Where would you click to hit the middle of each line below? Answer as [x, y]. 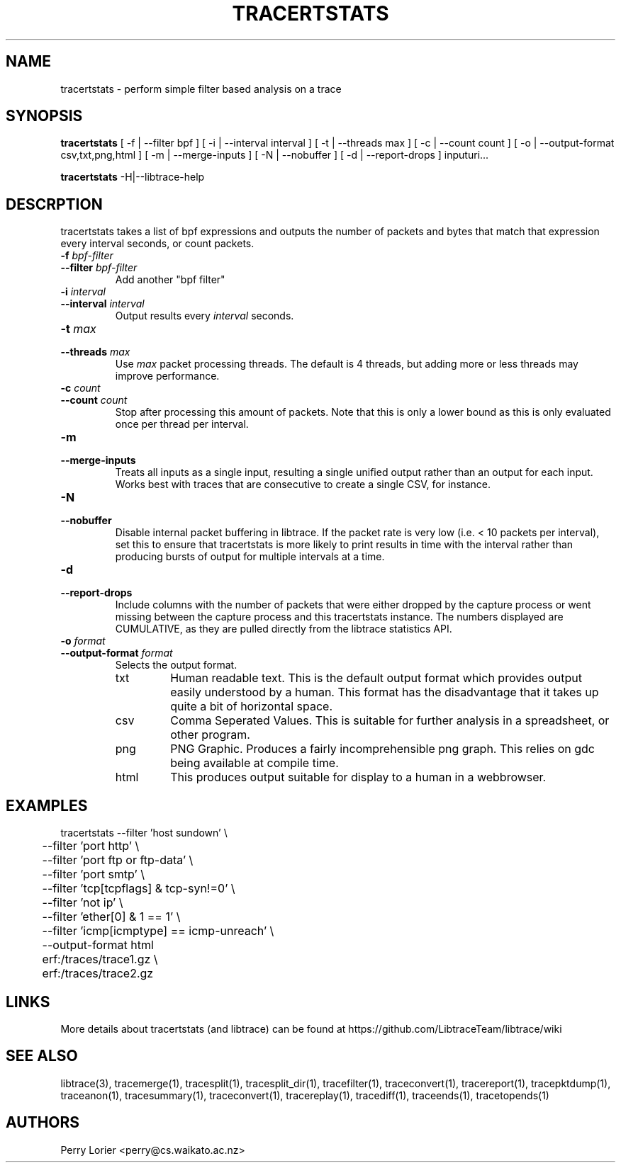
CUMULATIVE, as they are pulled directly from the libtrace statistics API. [284, 629]
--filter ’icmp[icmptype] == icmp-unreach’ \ [158, 931]
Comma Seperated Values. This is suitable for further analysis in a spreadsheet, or [390, 721]
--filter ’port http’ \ [91, 846]
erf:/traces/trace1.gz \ [100, 959]
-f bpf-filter [87, 256]
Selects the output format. [176, 665]
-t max [78, 329]
